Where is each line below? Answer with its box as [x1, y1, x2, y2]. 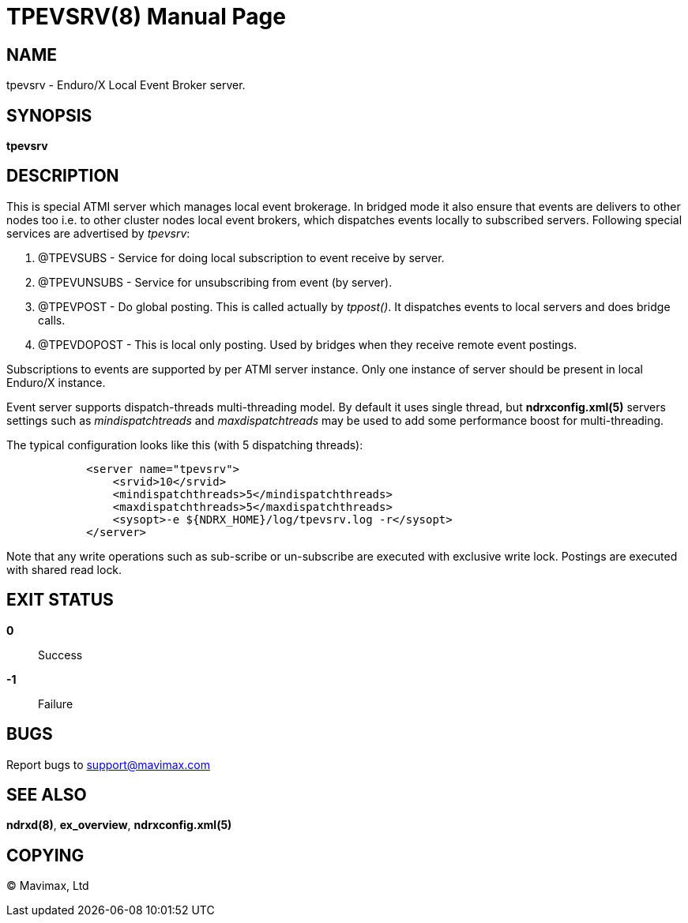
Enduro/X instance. [6, 375, 106, 389]
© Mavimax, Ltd [6, 879, 89, 893]
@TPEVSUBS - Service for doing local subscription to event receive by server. [38, 250, 445, 265]
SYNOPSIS [6, 105, 92, 126]
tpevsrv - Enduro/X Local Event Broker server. [6, 78, 246, 92]
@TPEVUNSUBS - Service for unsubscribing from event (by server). [38, 275, 393, 289]
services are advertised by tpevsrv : [6, 226, 190, 240]
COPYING [6, 845, 85, 865]
